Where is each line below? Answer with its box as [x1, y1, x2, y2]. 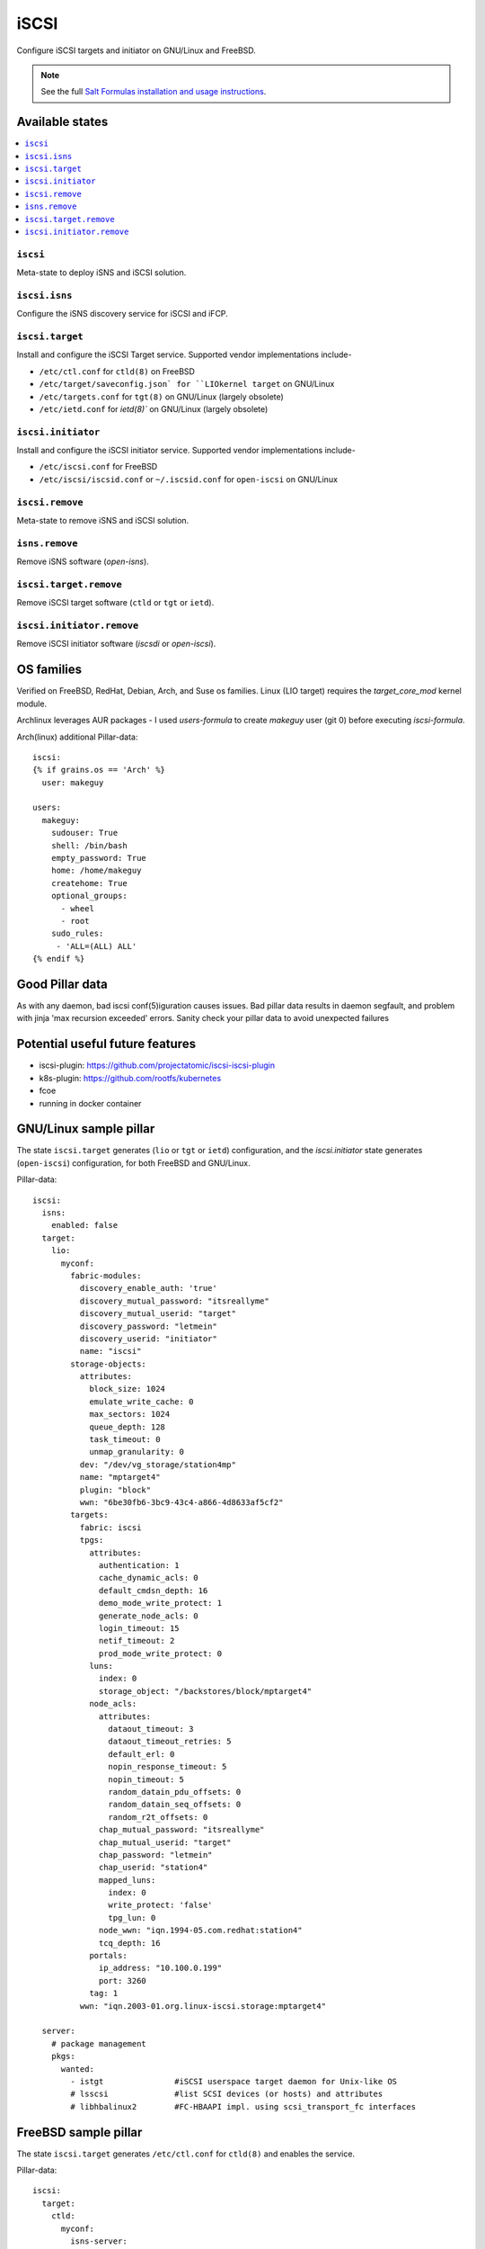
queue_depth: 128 [89, 1421, 166, 1432]
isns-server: [70, 2236, 128, 2246]
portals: [89, 1950, 128, 1961]
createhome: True [50, 878, 128, 888]
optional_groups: [50, 891, 128, 901]
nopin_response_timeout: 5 [108, 1761, 227, 1772]
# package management [50, 2038, 147, 2048]
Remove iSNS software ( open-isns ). [16, 556, 150, 567]
